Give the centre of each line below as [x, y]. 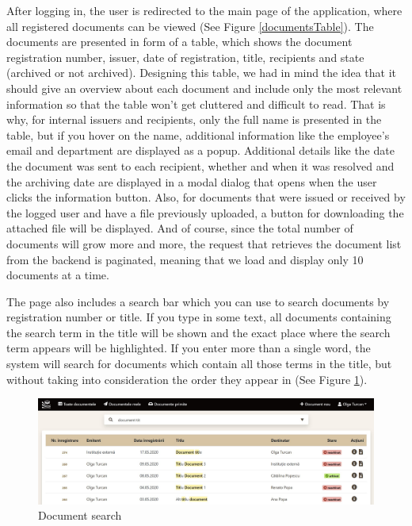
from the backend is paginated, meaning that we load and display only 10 [185, 259]
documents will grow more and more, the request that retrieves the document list [204, 243]
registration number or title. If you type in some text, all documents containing [199, 317]
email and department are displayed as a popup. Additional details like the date [200, 150]
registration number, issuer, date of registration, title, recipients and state [185, 57]
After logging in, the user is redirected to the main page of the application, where [204, 10]
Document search [80, 515]
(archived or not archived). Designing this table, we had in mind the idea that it [202, 73]
